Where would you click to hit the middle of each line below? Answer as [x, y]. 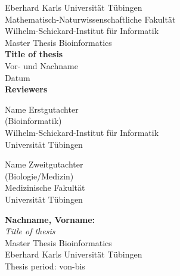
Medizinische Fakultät [45, 187]
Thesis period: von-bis [45, 266]
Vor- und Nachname [41, 65]
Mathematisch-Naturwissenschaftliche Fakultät [90, 19]
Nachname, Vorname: [50, 219]
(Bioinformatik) [33, 121]
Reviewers [26, 89]
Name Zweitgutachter [44, 164]
